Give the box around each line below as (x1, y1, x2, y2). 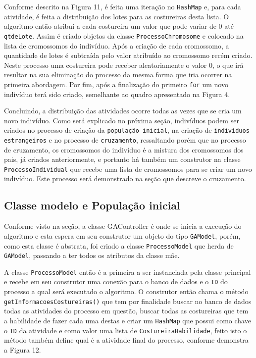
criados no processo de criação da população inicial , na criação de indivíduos (4, 125, 250, 135)
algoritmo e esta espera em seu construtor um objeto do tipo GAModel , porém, (4, 230, 241, 241)
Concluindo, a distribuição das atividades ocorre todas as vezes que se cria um (4, 105, 242, 116)
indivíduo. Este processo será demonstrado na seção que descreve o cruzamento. (4, 173, 246, 184)
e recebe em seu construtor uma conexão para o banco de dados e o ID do (4, 276, 228, 287)
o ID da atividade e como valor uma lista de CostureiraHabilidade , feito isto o (4, 325, 247, 335)
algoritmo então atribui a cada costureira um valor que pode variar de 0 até (4, 21, 234, 31)
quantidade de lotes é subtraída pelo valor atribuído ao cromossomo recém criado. (4, 50, 253, 60)
